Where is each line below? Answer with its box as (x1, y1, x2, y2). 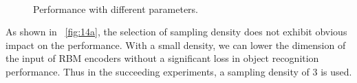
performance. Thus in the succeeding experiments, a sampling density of (6, 64, 310, 78)
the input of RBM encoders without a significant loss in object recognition (6, 51, 319, 65)
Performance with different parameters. (33, 1, 199, 16)
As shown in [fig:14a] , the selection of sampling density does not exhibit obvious (6, 24, 347, 39)
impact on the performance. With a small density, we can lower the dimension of (6, 37, 346, 52)
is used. (321, 64, 352, 78)
